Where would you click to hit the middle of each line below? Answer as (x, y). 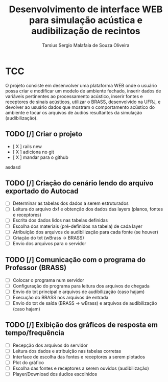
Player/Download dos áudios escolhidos (55, 374)
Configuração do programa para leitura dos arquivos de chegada (81, 286)
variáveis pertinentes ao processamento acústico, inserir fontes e (74, 96)
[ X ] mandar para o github (41, 157)
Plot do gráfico (28, 362)
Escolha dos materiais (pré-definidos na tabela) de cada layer (78, 226)
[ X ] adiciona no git (33, 152)
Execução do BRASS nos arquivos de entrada (61, 297)
